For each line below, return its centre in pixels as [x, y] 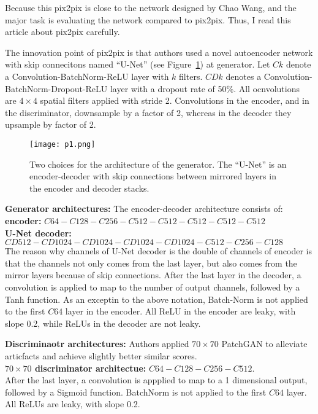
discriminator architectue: [90, 368]
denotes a [244, 76]
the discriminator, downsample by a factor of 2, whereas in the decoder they [148, 112]
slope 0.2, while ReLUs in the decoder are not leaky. [103, 323]
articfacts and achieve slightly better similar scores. [101, 355]
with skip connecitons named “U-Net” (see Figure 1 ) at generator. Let [138, 64]
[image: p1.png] [62, 144]
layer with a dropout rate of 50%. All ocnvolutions [205, 88]
